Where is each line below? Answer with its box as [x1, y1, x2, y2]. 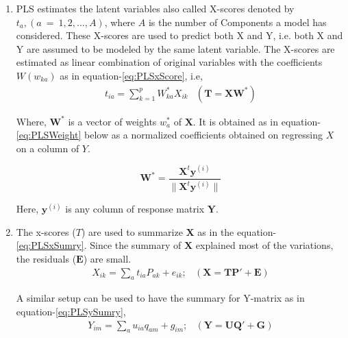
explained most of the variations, [195, 238, 334, 252]
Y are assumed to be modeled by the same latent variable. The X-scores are [16, 41, 335, 56]
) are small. [83, 252, 132, 266]
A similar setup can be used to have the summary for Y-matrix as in [16, 291, 305, 305]
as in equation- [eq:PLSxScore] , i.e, [60, 68, 203, 82]
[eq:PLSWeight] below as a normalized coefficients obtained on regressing [16, 128, 323, 142]
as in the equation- [197, 224, 277, 239]
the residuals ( [16, 252, 77, 266]
